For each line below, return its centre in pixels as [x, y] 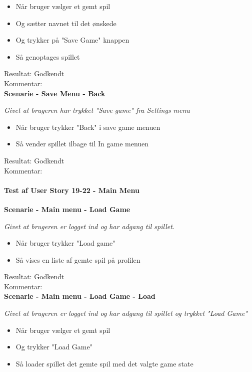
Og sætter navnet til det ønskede [66, 23]
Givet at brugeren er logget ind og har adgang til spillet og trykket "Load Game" [126, 313]
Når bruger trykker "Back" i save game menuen [88, 127]
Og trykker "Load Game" [54, 347]
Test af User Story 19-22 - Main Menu [72, 190]
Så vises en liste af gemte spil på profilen [78, 259]
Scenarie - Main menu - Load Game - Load [80, 296]
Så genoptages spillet [48, 56]
